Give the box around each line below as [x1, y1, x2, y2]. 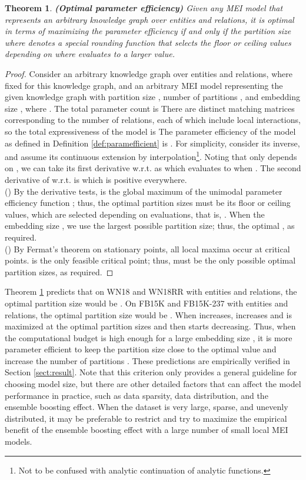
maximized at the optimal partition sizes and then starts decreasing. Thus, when [5, 320, 296, 332]
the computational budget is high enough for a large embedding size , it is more [5, 331, 292, 344]
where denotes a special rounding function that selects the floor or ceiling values [5, 36, 291, 48]
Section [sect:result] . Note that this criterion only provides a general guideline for [5, 366, 297, 378]
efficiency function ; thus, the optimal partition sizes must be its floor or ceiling [5, 196, 291, 209]
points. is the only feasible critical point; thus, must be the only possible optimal [5, 254, 296, 266]
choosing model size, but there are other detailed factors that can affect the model [5, 378, 301, 390]
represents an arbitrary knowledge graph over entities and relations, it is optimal [5, 13, 294, 25]
